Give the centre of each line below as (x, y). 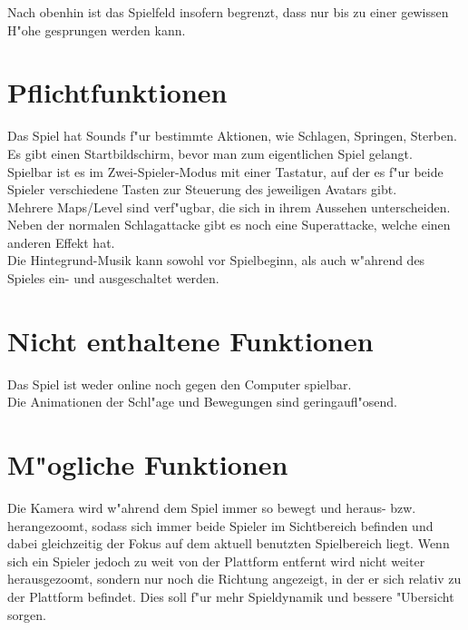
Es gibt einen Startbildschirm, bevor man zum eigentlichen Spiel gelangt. (210, 153)
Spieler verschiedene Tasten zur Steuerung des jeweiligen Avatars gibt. (202, 189)
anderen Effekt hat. (61, 242)
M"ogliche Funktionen (148, 464)
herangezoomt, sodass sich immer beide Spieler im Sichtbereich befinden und (220, 525)
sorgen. (27, 614)
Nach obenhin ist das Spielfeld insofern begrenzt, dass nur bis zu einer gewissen (228, 12)
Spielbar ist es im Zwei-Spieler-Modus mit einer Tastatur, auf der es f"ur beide (225, 171)
